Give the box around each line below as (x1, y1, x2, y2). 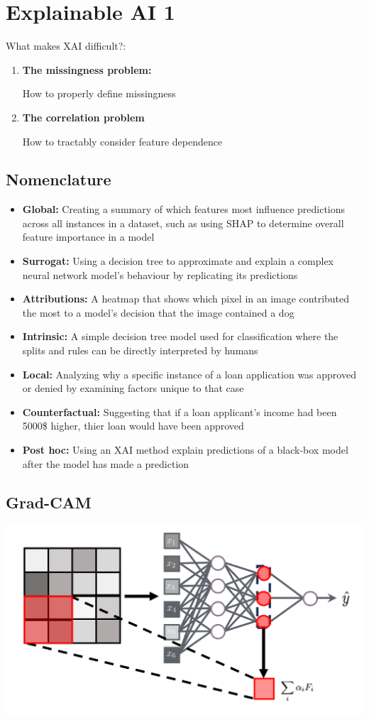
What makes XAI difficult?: (6, 38, 126, 53)
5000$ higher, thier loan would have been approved (22, 418, 244, 433)
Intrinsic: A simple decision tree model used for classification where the (22, 329, 338, 344)
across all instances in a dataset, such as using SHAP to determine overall (22, 215, 344, 230)
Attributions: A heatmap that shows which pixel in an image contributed (22, 291, 350, 306)
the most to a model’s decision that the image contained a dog (22, 305, 294, 320)
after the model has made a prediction (22, 456, 189, 471)
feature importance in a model (22, 229, 155, 244)
